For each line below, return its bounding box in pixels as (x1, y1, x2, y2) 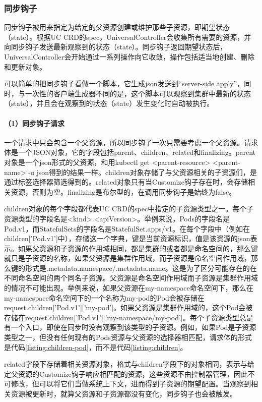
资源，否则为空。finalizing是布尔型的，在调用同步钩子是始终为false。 (11, 186, 236, 197)
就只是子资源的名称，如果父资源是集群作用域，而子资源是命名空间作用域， (4, 253, 251, 263)
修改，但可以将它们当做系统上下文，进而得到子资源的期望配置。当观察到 (11, 378, 251, 389)
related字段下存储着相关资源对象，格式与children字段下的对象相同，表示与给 (4, 359, 254, 369)
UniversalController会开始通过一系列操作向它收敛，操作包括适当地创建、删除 (4, 51, 255, 62)
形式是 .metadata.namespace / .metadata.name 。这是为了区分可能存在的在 (25, 262, 257, 273)
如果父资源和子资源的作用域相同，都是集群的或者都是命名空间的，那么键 (18, 243, 258, 253)
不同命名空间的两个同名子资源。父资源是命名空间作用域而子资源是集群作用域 (4, 272, 258, 283)
